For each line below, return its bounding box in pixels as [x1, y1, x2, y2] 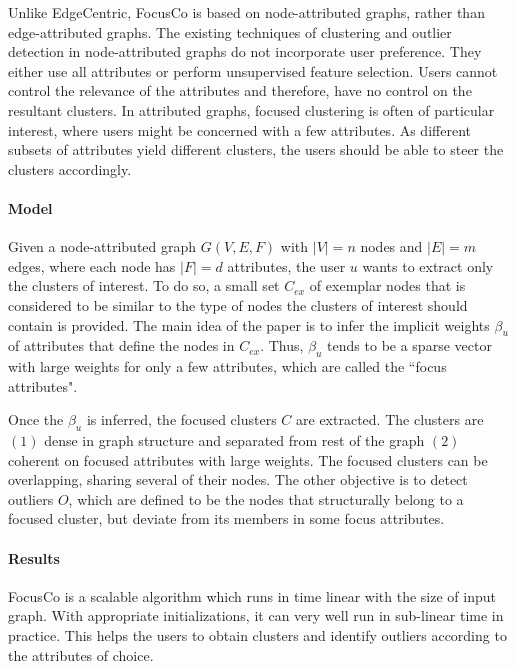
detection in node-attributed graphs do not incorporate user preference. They [8, 41, 482, 62]
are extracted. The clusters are [296, 409, 484, 430]
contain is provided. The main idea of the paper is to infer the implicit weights [8, 314, 490, 335]
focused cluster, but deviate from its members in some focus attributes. [8, 508, 445, 529]
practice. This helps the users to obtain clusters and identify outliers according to [8, 625, 507, 646]
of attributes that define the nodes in [8, 335, 235, 356]
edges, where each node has [8, 255, 176, 276]
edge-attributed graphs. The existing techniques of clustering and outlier [8, 21, 452, 42]
